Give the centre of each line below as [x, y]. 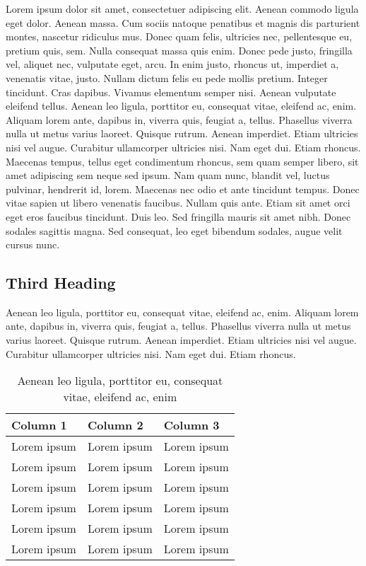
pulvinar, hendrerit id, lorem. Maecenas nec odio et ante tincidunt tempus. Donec [183, 189]
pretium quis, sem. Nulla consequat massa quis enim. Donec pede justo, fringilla [179, 50]
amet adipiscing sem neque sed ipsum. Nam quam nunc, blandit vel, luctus [168, 175]
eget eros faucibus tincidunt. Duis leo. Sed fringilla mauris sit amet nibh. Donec [178, 216]
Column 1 [39, 425]
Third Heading [61, 283]
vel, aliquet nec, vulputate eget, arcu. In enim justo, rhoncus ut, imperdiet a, [172, 64]
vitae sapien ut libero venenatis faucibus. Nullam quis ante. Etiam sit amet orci [178, 203]
